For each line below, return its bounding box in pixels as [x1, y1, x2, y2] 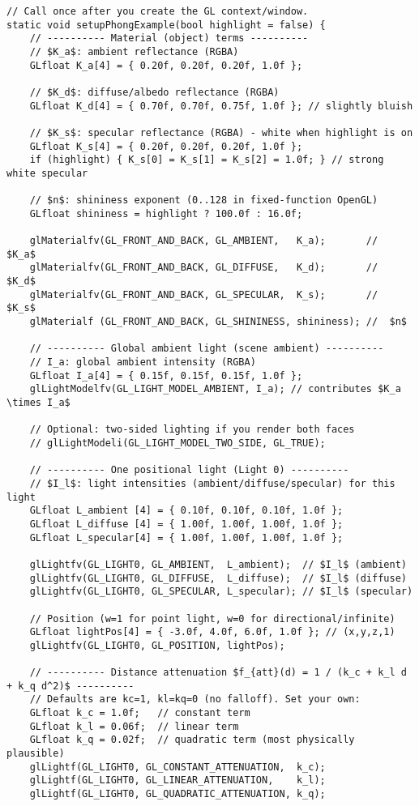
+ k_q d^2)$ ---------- [6, 680, 135, 692]
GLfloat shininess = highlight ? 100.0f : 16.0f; [29, 207, 303, 220]
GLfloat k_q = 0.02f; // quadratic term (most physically [29, 734, 355, 746]
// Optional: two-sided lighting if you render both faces [29, 424, 355, 436]
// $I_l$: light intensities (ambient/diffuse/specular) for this [29, 477, 395, 489]
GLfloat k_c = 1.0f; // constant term [29, 707, 250, 719]
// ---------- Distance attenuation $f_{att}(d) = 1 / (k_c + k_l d [29, 667, 407, 679]
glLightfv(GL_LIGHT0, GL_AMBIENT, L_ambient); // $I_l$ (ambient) [29, 558, 407, 570]
